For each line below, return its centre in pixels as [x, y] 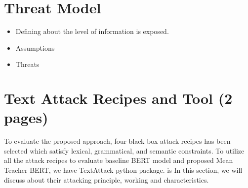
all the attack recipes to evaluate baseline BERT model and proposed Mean [119, 160]
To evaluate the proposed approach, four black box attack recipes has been [117, 141]
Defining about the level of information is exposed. [92, 31]
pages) [26, 117]
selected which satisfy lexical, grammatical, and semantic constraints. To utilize [124, 150]
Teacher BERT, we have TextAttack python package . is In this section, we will [123, 170]
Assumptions [35, 47]
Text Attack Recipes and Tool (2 [118, 98]
